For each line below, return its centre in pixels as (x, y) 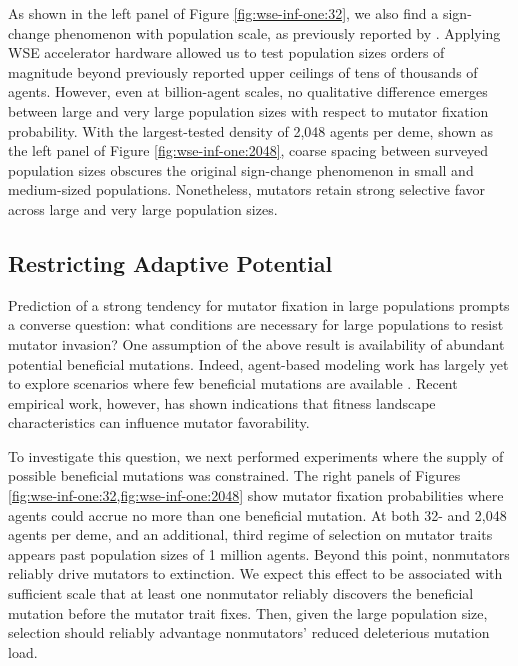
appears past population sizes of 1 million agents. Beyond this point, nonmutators (259, 553)
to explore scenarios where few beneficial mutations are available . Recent (233, 383)
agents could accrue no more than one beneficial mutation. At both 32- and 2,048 (257, 514)
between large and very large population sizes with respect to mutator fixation (248, 110)
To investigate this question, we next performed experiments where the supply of (256, 455)
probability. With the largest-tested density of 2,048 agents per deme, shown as (251, 130)
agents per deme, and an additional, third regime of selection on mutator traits (250, 534)
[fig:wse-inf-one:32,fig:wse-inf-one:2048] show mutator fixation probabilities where (256, 495)
